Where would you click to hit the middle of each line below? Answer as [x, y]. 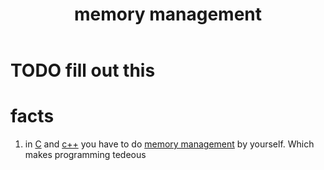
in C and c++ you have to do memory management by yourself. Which [169, 144]
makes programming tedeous [85, 155]
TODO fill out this [83, 70]
